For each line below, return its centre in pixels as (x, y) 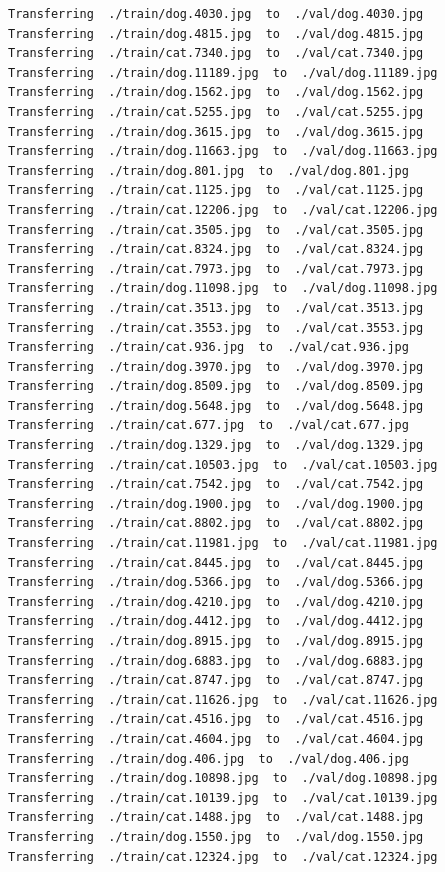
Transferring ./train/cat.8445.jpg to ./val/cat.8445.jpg (216, 562)
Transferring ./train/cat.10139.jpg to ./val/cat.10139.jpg (223, 797)
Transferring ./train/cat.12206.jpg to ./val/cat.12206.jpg (223, 209)
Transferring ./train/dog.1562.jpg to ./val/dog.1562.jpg (216, 92)
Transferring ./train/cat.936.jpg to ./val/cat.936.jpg (208, 347)
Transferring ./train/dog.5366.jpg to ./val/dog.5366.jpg (216, 582)
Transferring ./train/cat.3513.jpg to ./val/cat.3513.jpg (216, 307)
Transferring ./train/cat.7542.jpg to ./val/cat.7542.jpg (216, 484)
